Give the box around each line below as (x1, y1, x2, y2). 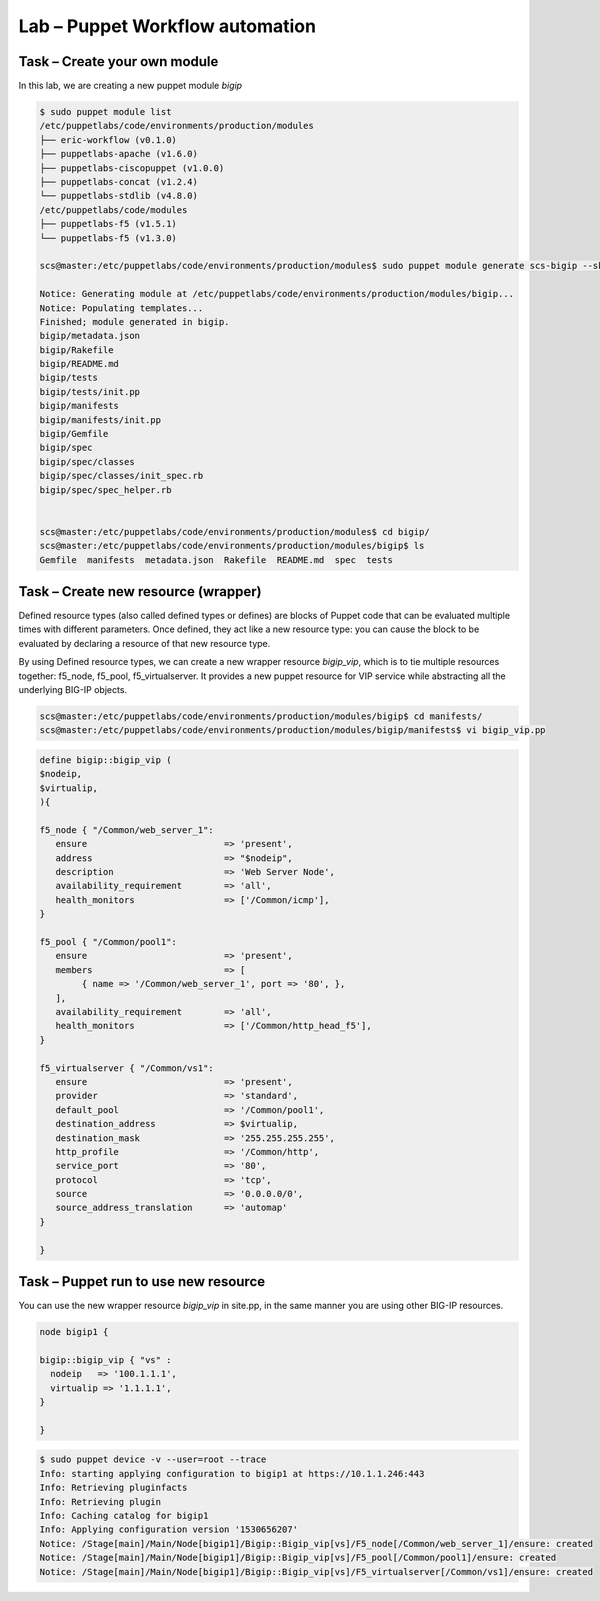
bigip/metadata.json (39, 330, 140, 342)
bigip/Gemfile (39, 428, 109, 440)
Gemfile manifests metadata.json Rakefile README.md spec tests (39, 554, 394, 565)
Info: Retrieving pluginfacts (39, 1482, 188, 1494)
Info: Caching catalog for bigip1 (39, 1510, 209, 1521)
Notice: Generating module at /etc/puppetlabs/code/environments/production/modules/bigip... (39, 288, 515, 300)
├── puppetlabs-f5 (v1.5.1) (39, 218, 177, 230)
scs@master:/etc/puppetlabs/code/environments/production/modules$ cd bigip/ (39, 526, 430, 537)
